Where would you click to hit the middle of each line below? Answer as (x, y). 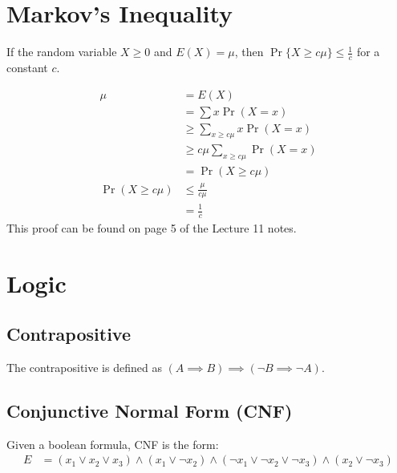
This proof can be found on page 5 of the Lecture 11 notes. (152, 227)
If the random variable (62, 52)
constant (27, 67)
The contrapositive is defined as (84, 368)
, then (249, 52)
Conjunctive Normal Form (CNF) (150, 410)
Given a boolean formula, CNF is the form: (113, 444)
